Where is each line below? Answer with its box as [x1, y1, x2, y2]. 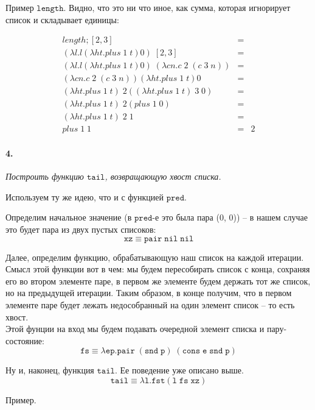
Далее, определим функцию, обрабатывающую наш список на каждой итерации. [5, 250, 304, 263]
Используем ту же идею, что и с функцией [5, 190, 164, 203]
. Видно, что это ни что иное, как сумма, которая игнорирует [63, 1, 291, 13]
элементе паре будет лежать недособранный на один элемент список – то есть [5, 298, 295, 311]
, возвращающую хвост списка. [105, 170, 221, 183]
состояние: [5, 334, 44, 347]
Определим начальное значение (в [5, 211, 132, 224]
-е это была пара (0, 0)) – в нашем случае [152, 211, 308, 224]
